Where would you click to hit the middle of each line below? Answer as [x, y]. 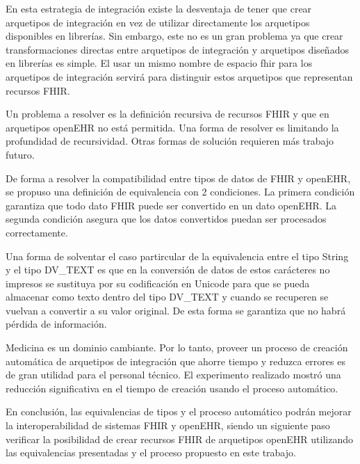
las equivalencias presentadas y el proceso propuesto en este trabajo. [151, 453]
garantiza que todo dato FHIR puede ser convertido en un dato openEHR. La [171, 205]
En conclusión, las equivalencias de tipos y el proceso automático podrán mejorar [179, 411]
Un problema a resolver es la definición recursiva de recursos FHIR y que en [167, 114]
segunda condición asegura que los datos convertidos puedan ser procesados [166, 219]
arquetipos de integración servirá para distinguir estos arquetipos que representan [179, 76]
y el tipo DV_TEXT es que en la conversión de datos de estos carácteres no [168, 270]
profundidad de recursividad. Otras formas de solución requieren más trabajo [170, 141]
